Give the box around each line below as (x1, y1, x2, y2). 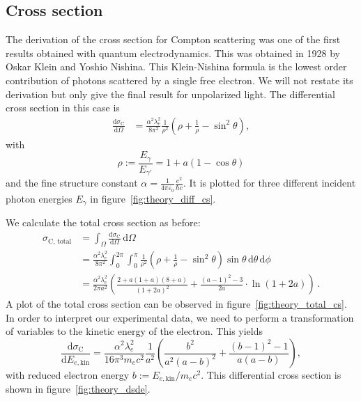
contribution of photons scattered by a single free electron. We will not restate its (6, 72, 353, 87)
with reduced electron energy (6, 368, 130, 382)
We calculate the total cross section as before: (6, 215, 201, 230)
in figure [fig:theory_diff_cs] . (90, 191, 216, 205)
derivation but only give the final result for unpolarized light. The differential (6, 86, 335, 101)
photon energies (6, 191, 72, 205)
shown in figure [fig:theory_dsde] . (6, 382, 151, 396)
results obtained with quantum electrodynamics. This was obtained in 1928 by (6, 45, 340, 60)
